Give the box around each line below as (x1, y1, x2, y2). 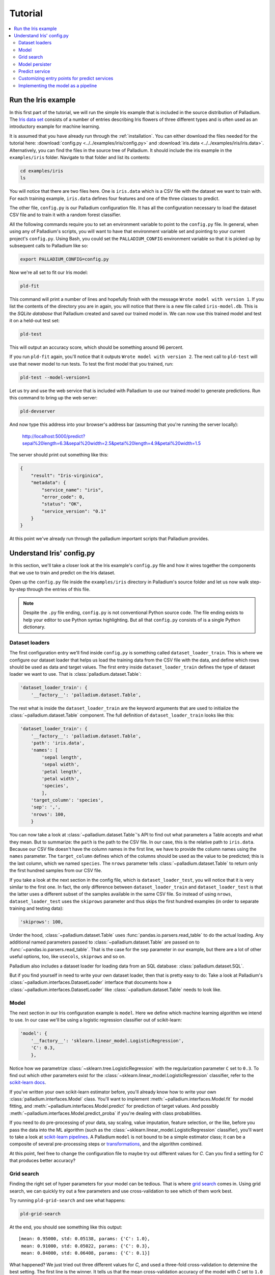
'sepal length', (41, 754, 82, 760)
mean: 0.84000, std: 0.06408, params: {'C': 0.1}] (21, 1250, 150, 1256)
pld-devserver (20, 409, 56, 414)
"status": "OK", (41, 501, 82, 507)
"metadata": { (31, 480, 66, 486)
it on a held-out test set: (9, 318, 60, 324)
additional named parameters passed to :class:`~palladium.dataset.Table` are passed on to (9, 939, 200, 946)
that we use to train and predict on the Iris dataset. (9, 569, 116, 576)
